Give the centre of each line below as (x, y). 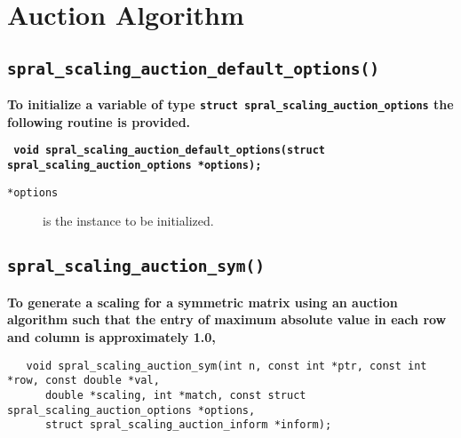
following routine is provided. (99, 121)
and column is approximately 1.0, (111, 336)
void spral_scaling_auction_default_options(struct (169, 151)
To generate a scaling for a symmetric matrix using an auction (203, 302)
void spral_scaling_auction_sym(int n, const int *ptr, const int (227, 366)
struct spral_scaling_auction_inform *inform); (188, 425)
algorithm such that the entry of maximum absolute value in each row (227, 319)
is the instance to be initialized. (128, 221)
